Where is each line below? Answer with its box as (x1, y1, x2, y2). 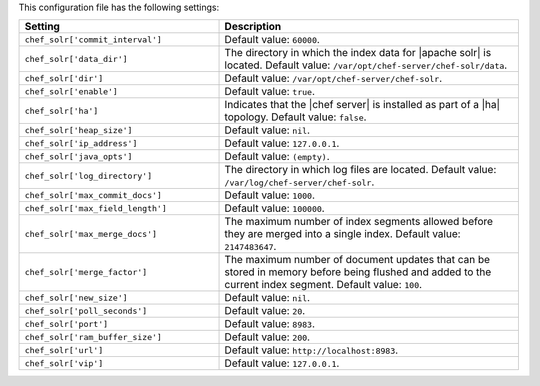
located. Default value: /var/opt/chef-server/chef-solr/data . (224, 58, 508, 72)
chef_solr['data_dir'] (24, 53, 129, 64)
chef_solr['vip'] (24, 358, 104, 369)
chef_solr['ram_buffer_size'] (24, 331, 162, 342)
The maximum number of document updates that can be (224, 253, 490, 267)
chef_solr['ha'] (24, 105, 99, 116)
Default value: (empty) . (224, 150, 330, 164)
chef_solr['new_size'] (24, 292, 129, 303)
